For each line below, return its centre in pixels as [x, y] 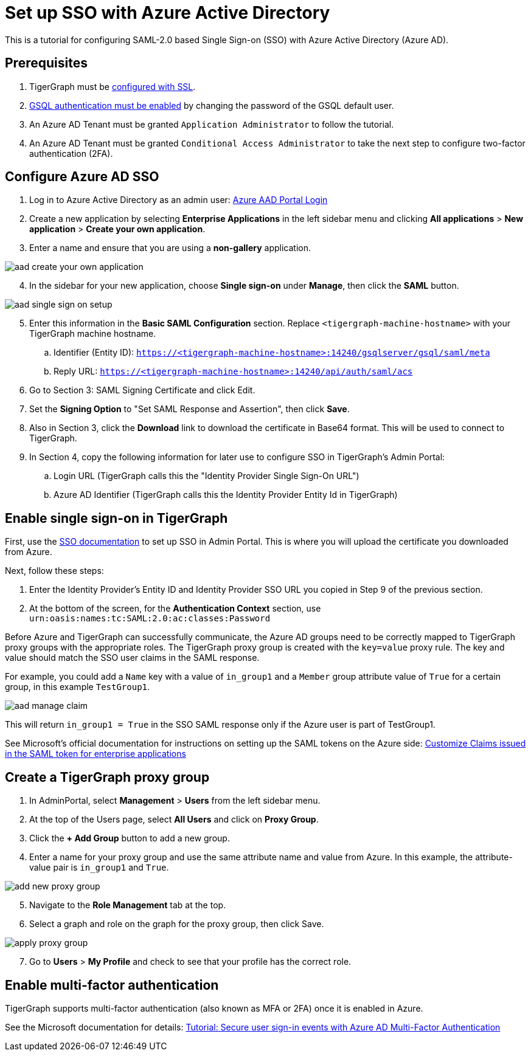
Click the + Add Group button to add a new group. [130, 838]
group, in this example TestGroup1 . [78, 687]
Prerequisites [46, 63]
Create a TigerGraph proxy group [107, 777]
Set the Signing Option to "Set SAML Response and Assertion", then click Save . [189, 409]
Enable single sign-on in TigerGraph [116, 518]
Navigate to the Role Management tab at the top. [128, 905]
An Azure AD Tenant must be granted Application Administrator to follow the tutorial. [212, 124]
